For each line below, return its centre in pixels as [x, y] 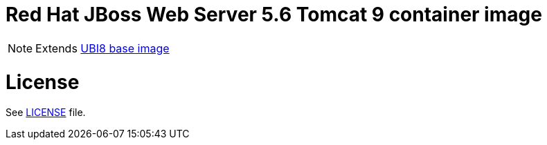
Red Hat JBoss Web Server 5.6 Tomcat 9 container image [274, 14]
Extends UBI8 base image [102, 48]
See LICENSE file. [46, 113]
